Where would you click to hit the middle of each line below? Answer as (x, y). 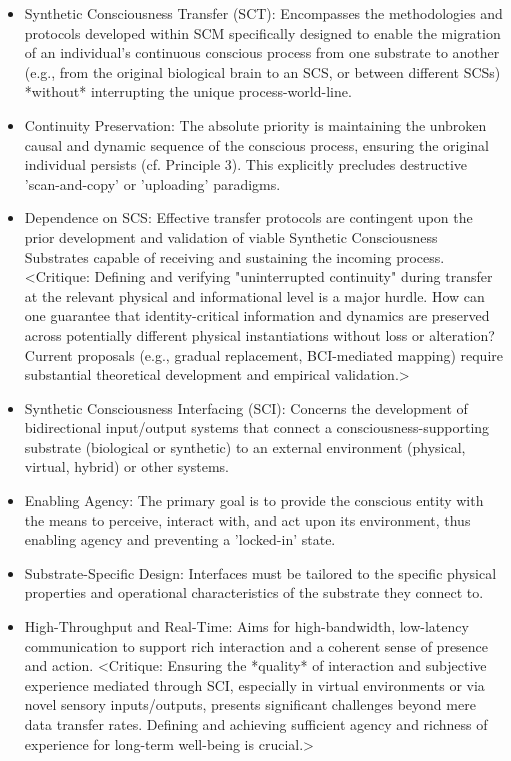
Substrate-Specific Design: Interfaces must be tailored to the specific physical (260, 572)
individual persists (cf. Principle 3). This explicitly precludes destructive (246, 164)
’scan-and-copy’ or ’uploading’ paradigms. (152, 183)
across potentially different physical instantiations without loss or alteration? (259, 334)
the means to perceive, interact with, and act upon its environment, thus (247, 519)
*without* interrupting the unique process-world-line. (188, 91)
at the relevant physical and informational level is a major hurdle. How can (254, 295)
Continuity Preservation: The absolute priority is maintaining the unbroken (255, 124)
